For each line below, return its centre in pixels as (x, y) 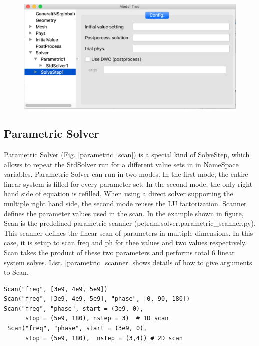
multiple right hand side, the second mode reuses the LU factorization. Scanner (125, 203)
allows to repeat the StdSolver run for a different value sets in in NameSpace (121, 164)
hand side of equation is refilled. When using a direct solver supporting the (119, 194)
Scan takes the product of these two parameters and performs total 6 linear (119, 252)
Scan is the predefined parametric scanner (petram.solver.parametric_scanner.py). (130, 223)
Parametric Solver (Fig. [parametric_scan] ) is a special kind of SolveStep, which (127, 154)
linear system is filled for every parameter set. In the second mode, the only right (128, 184)
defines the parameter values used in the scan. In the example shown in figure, (124, 213)
